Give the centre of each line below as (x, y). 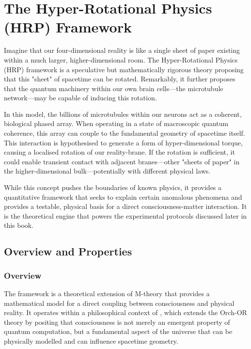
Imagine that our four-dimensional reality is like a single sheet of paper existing (122, 50)
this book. (19, 225)
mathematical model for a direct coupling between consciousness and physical (119, 303)
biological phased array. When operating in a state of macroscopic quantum (116, 123)
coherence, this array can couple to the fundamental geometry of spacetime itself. (125, 133)
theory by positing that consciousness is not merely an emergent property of (117, 322)
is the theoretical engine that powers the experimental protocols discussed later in (125, 215)
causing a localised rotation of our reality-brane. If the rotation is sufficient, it (119, 152)
